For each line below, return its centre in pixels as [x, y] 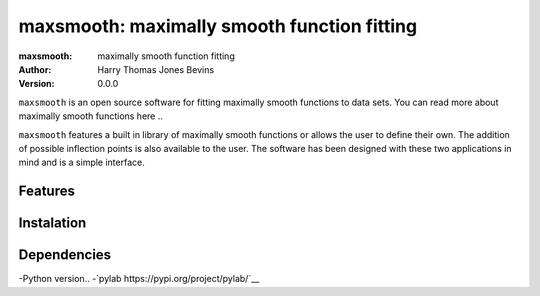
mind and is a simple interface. [81, 162]
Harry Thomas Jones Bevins [156, 69]
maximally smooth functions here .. [91, 116]
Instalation [52, 223]
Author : [35, 69]
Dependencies [65, 255]
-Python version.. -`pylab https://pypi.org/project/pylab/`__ [139, 279]
